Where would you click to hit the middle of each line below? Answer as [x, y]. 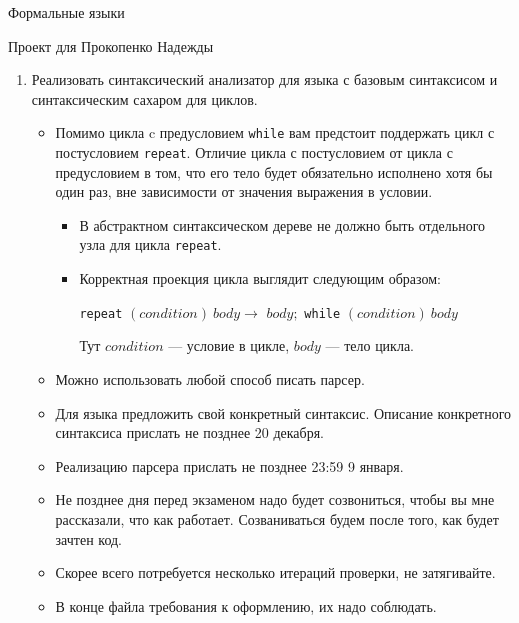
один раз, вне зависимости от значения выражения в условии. [244, 191]
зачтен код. [89, 538]
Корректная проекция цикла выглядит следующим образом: [260, 278]
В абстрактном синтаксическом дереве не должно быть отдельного [282, 224]
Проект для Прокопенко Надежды [111, 45]
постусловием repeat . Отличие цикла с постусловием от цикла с [254, 152]
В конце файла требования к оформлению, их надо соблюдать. [246, 605]
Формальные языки [66, 12]
